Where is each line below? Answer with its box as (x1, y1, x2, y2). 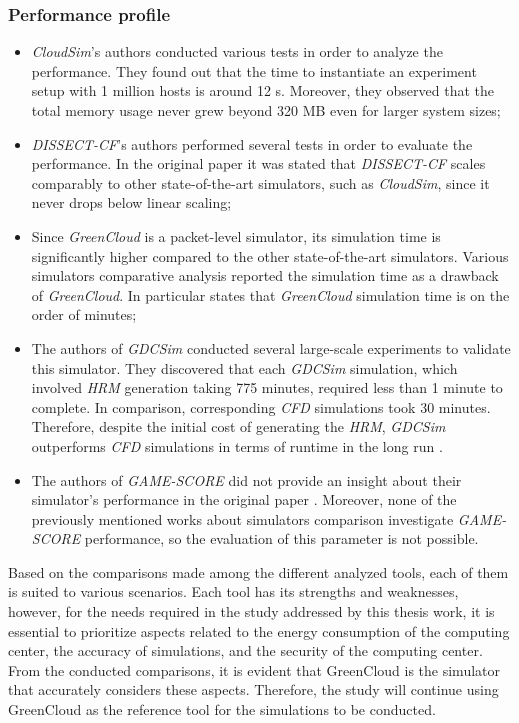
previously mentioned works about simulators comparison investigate (31, 508, 454, 529)
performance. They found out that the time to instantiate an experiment (31, 60, 477, 81)
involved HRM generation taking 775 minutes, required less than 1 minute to (31, 377, 503, 398)
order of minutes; (31, 304, 137, 325)
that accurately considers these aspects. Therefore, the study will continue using (8, 679, 499, 700)
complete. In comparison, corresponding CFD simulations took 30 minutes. (31, 396, 491, 417)
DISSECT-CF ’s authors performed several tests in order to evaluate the (31, 133, 473, 154)
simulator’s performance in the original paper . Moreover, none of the (31, 489, 457, 510)
